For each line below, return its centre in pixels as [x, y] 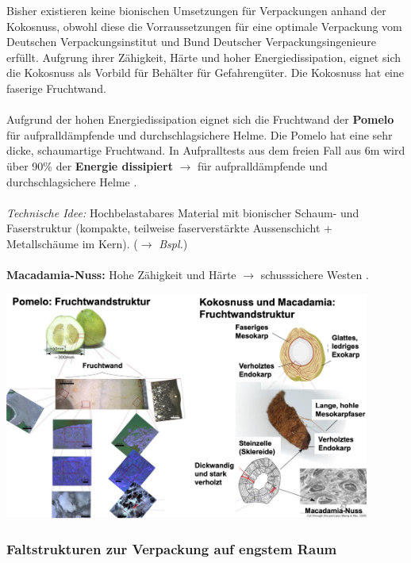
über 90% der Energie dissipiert [90, 165]
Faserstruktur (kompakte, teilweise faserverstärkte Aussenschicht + [169, 228]
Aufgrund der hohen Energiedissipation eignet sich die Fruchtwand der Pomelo [200, 119]
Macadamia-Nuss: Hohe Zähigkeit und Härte [121, 275]
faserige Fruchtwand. [56, 88]
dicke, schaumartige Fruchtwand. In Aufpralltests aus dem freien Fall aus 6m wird [206, 150]
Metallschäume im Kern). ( [72, 243]
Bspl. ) [173, 243]
